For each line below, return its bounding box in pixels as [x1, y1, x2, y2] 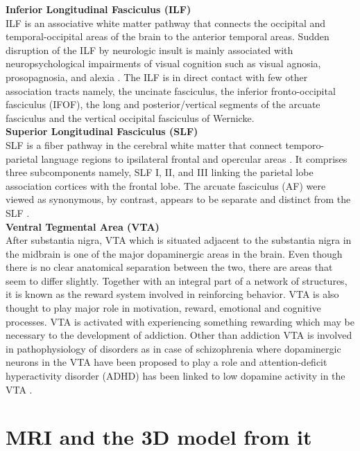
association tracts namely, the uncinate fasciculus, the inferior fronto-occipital [6, 83, 336, 98]
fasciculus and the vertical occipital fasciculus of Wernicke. [6, 110, 255, 125]
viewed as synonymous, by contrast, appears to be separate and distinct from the [6, 192, 351, 206]
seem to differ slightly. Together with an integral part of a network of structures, [6, 273, 348, 288]
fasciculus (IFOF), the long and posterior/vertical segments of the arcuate [6, 97, 320, 112]
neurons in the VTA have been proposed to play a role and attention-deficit [6, 355, 327, 369]
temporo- [285, 137, 325, 152]
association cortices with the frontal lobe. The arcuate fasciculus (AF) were [6, 178, 326, 193]
